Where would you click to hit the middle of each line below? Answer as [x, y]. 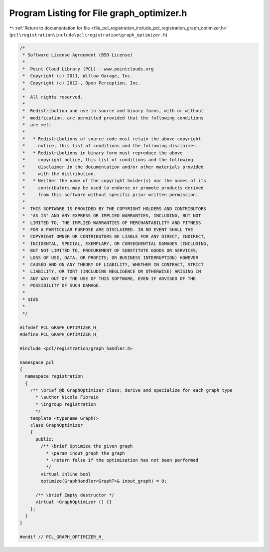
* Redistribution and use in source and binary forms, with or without [113, 111]
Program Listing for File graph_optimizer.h [98, 13]
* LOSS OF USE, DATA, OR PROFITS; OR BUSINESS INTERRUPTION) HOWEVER [111, 258]
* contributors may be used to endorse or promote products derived [113, 188]
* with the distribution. [60, 174]
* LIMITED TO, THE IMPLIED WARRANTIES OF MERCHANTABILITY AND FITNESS [112, 223]
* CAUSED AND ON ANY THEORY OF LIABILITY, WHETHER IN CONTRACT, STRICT [113, 265]
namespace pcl [37, 362]
